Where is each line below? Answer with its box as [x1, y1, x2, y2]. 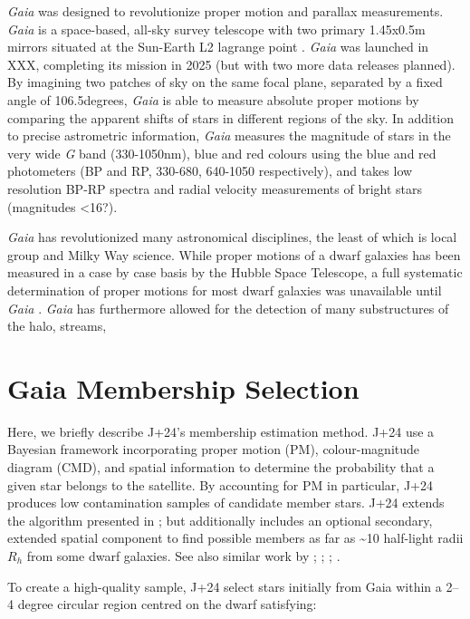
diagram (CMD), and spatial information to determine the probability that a [7, 458, 435, 476]
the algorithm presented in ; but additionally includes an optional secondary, [7, 510, 433, 529]
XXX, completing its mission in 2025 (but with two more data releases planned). [7, 54, 456, 73]
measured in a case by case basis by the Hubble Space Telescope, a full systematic [7, 263, 463, 282]
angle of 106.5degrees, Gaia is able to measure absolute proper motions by [7, 90, 419, 109]
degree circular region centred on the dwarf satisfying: [17, 595, 317, 614]
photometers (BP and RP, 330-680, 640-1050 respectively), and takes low [7, 161, 413, 180]
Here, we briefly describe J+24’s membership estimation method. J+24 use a [7, 421, 435, 440]
